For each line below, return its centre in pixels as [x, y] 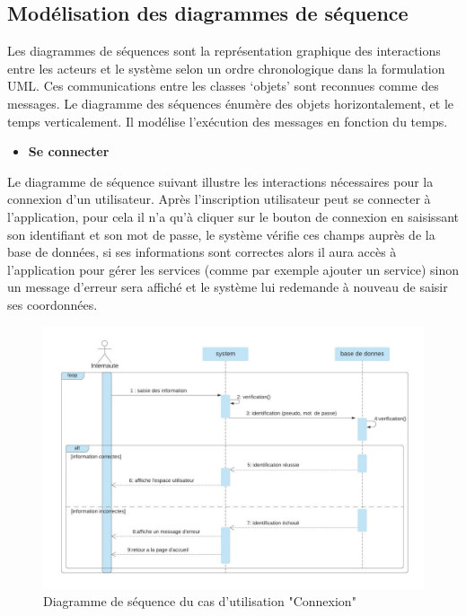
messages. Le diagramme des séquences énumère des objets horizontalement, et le [231, 103]
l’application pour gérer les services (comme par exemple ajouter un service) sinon [233, 269]
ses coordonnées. [53, 304]
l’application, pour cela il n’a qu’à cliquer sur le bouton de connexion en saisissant [233, 216]
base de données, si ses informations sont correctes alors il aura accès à [202, 252]
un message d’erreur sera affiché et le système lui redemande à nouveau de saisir [228, 287]
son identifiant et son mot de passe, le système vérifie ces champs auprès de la [221, 234]
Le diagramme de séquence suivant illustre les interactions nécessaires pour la [220, 181]
